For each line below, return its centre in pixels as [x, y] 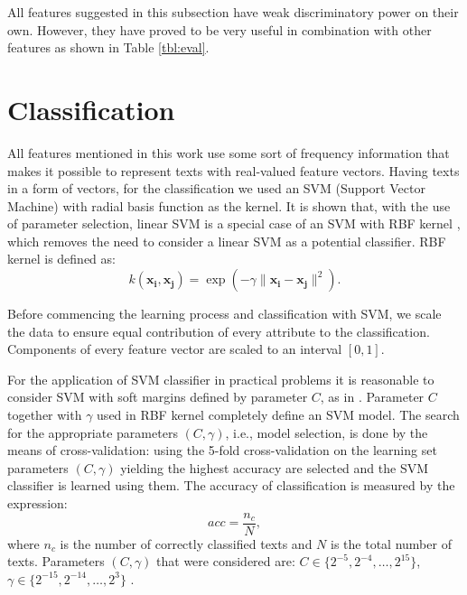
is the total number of [391, 543]
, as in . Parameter [372, 397]
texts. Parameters [56, 561]
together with [45, 415]
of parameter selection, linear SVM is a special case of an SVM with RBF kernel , [234, 223]
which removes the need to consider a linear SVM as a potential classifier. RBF [227, 241]
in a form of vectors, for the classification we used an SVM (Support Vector [216, 188]
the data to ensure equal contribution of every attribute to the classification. [219, 331]
